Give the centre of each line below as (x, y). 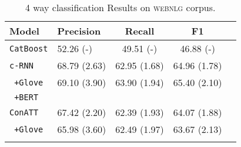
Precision (79, 31)
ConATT (24, 112)
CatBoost (29, 48)
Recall (140, 31)
